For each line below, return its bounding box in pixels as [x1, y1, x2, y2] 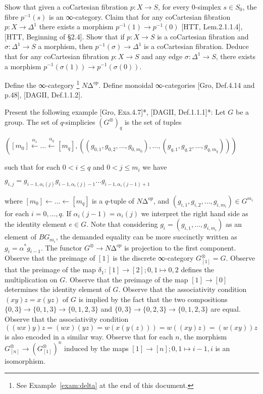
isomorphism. [5, 355, 46, 366]
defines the [181, 264, 214, 275]
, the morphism [179, 331, 227, 341]
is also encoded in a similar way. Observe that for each [5, 331, 173, 341]
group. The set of [5, 116, 58, 127]
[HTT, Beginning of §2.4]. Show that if [5, 31, 125, 41]
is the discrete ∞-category [113, 253, 194, 263]
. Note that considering [86, 219, 158, 229]
